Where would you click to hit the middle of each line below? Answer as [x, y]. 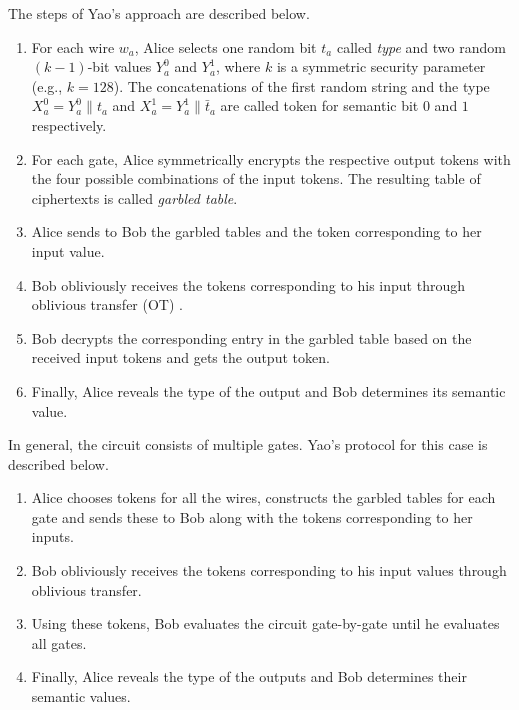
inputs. [52, 536]
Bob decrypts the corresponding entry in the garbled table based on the [251, 337]
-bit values [119, 66]
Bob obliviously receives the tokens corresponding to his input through [248, 284]
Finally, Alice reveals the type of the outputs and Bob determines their [249, 676]
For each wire [73, 46]
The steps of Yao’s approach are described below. [159, 13]
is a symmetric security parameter [381, 66]
